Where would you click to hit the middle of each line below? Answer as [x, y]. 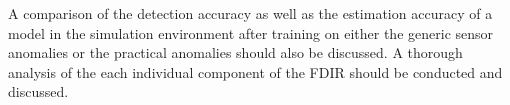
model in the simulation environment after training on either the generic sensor [251, 32]
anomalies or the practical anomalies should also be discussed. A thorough [235, 52]
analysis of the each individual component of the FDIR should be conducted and [255, 71]
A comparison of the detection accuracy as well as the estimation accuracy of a [250, 13]
